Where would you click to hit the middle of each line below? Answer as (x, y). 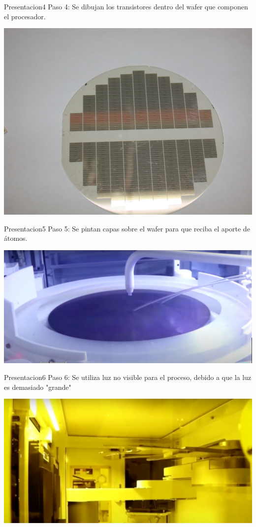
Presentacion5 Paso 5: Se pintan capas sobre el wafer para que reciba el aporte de (127, 228)
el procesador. (25, 16)
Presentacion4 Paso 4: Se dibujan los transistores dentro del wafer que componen (126, 6)
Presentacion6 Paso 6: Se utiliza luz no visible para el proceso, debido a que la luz (128, 377)
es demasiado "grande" (38, 387)
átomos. (16, 238)
